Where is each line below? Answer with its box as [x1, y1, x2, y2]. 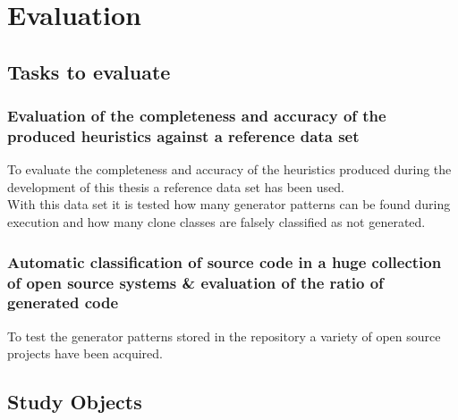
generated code [7, 291, 119, 314]
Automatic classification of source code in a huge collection [7, 250, 442, 273]
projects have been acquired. [7, 344, 163, 363]
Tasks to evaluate [7, 57, 171, 85]
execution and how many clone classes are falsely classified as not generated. [7, 213, 426, 231]
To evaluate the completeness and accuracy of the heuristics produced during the [7, 160, 452, 179]
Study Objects [7, 388, 142, 416]
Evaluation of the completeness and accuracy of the [7, 105, 386, 127]
